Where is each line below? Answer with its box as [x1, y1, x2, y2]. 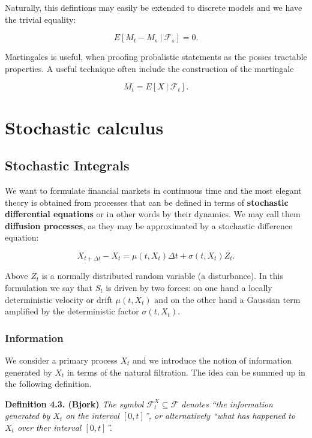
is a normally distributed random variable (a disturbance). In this [41, 269, 283, 282]
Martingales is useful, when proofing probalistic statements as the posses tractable [5, 50, 307, 63]
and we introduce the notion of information [133, 353, 292, 366]
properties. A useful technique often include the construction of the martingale [5, 62, 294, 74]
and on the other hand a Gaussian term [154, 293, 301, 305]
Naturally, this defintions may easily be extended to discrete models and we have [5, 1, 302, 13]
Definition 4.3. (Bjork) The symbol [5, 397, 144, 410]
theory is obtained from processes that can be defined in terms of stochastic [5, 196, 289, 208]
